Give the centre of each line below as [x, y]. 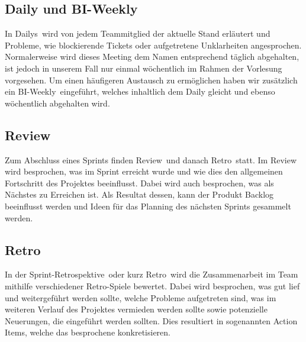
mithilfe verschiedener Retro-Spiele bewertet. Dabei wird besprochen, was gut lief [152, 285]
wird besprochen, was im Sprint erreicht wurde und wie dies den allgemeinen [144, 171]
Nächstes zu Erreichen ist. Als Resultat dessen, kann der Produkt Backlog [139, 194]
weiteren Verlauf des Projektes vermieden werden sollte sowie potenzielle [136, 309]
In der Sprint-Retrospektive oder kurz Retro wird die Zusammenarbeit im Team [152, 274]
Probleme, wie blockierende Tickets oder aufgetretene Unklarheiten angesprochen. [153, 45]
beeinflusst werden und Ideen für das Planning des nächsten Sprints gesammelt [148, 206]
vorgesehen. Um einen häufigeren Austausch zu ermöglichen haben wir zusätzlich [151, 80]
